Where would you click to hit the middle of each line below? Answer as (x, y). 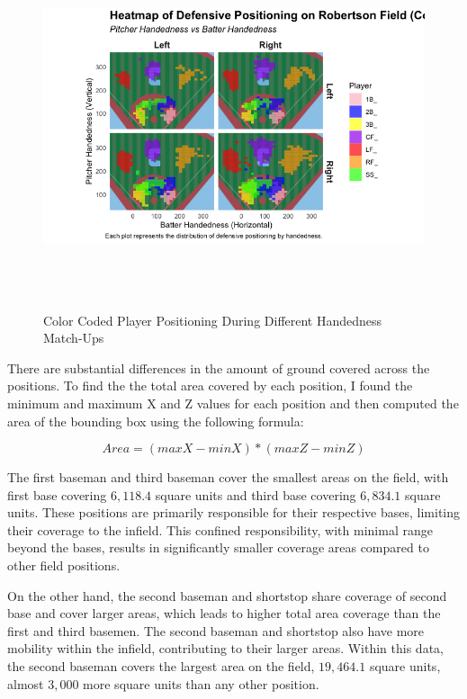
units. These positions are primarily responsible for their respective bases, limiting (234, 512)
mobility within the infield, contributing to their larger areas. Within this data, (225, 648)
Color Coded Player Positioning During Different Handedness (213, 320)
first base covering (57, 494)
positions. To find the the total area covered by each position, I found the (210, 385)
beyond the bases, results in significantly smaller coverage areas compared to (218, 547)
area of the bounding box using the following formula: (156, 421)
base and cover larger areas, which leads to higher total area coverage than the (224, 613)
